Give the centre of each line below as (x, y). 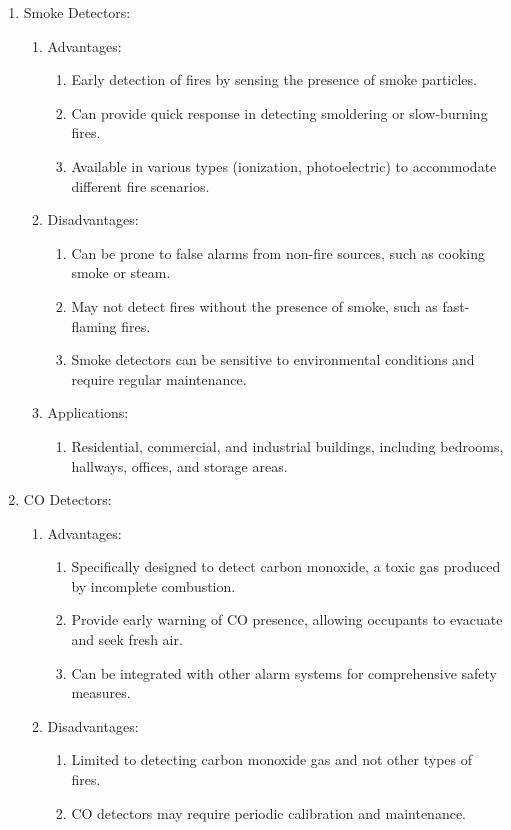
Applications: (88, 412)
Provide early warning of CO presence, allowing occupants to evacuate (287, 619)
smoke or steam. (121, 272)
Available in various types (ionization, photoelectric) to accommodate (284, 165)
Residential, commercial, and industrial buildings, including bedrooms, (287, 445)
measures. (101, 692)
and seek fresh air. (127, 639)
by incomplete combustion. (153, 585)
